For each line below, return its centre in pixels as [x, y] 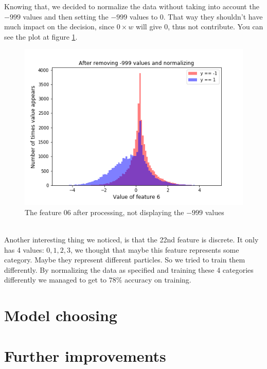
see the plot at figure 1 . [41, 36]
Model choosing [61, 315]
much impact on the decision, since [59, 27]
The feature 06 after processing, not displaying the [104, 212]
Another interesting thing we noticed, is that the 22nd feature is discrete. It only [131, 239]
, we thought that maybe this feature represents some [155, 249]
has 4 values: [24, 249]
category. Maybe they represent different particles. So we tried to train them [125, 260]
